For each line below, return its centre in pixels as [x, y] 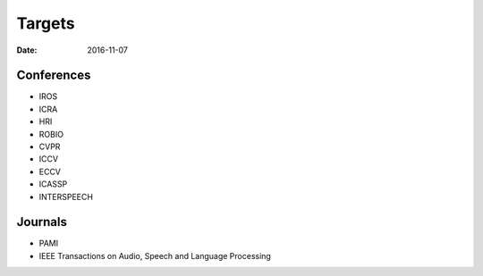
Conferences [54, 75]
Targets [46, 23]
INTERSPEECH [66, 197]
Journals [42, 222]
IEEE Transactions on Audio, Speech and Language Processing [155, 255]
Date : [27, 50]
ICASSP [53, 184]
